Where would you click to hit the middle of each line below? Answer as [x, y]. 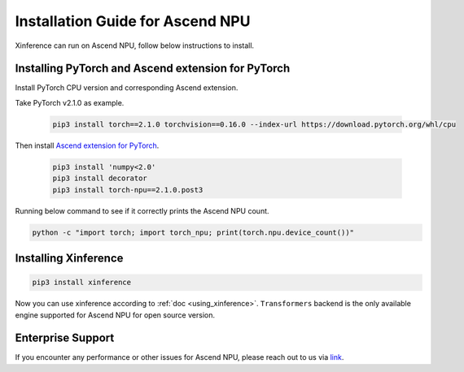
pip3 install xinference [82, 283]
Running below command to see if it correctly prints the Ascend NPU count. [142, 210]
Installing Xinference [69, 258]
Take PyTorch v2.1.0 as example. [70, 102]
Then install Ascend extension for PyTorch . [87, 145]
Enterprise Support [65, 338]
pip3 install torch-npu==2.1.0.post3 [128, 190]
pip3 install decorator [100, 178]
